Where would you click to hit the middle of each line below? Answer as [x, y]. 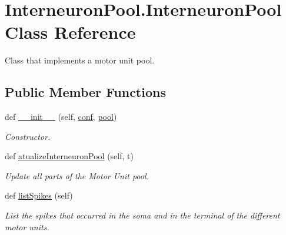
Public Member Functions [85, 92]
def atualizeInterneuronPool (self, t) [69, 156]
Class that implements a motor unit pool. [80, 60]
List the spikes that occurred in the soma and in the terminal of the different [142, 215]
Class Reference [70, 32]
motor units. [27, 226]
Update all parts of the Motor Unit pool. [77, 175]
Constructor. [28, 136]
